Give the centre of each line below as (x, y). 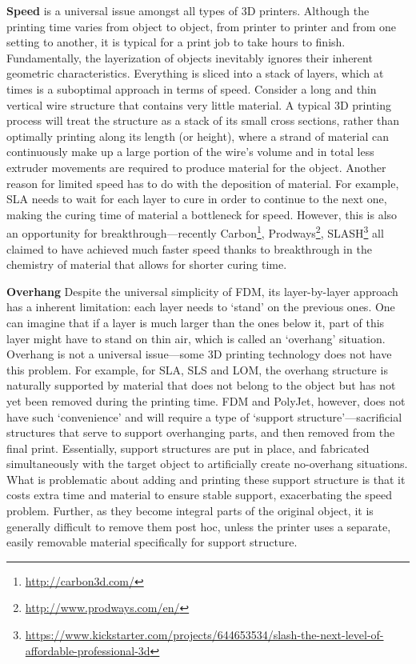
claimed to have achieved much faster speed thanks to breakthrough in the (189, 248)
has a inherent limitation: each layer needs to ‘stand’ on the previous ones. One (201, 307)
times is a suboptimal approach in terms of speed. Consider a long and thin (192, 88)
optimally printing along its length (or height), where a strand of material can (198, 136)
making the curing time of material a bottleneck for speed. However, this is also (202, 214)
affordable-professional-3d (88, 650)
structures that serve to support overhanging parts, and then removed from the (201, 432)
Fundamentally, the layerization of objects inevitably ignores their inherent (190, 57)
